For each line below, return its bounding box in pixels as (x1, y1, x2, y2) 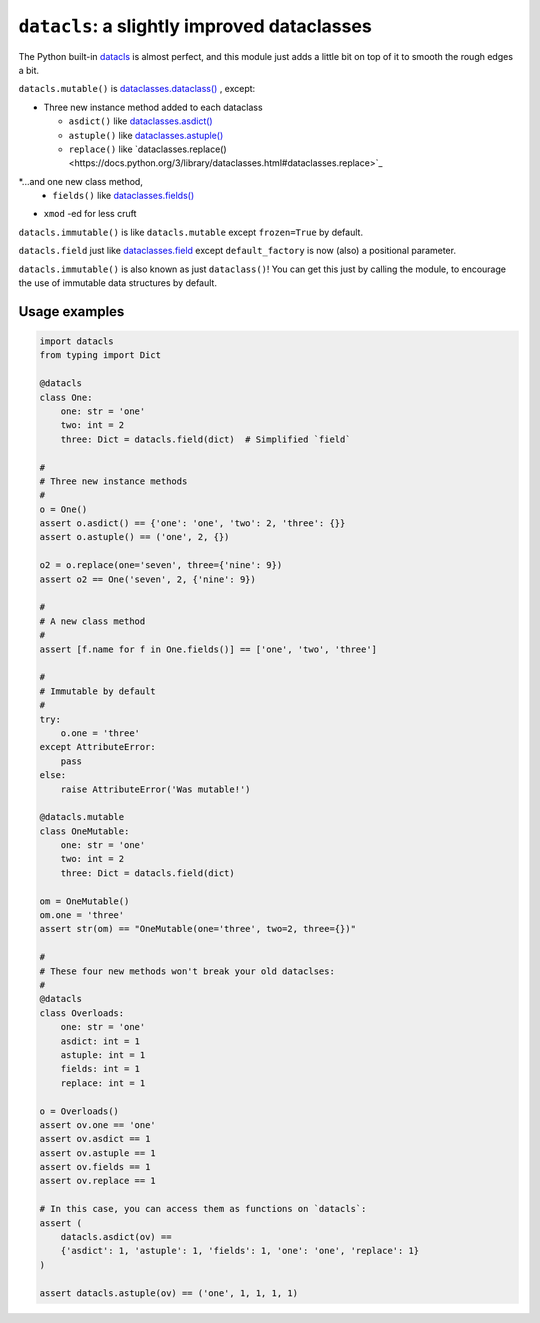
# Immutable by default (39, 685, 157, 697)
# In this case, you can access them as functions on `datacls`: (39, 1203, 367, 1215)
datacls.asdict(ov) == (60, 1231, 172, 1243)
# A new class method (39, 615, 146, 627)
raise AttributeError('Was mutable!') (60, 783, 251, 795)
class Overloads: (39, 1007, 125, 1019)
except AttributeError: (39, 741, 157, 753)
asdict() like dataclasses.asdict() (68, 115, 214, 127)
